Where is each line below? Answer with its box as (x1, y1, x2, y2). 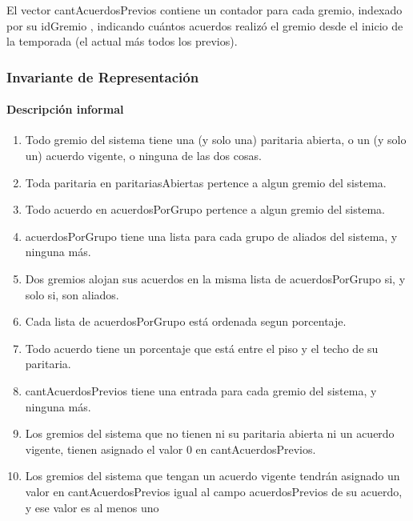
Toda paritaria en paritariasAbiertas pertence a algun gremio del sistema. (25, 174, 387, 190)
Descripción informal (6, 101, 124, 118)
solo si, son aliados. (25, 286, 119, 303)
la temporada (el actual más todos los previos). (6, 33, 238, 50)
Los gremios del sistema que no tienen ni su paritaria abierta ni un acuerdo (25, 425, 395, 442)
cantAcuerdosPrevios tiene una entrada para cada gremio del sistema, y (25, 382, 377, 399)
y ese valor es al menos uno (25, 499, 159, 515)
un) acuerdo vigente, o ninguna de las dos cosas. (25, 147, 262, 164)
